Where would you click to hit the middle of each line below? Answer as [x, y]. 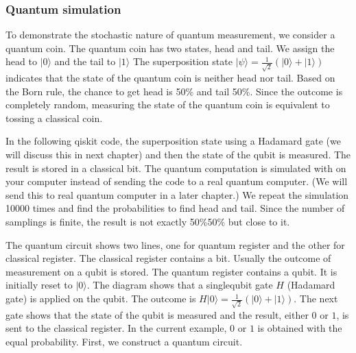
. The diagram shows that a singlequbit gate [180, 285]
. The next [316, 299]
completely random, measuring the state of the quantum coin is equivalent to [168, 105]
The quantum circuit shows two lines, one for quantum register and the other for [175, 244]
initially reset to [39, 285]
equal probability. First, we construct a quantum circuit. [124, 341]
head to [21, 61]
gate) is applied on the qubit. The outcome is [101, 299]
